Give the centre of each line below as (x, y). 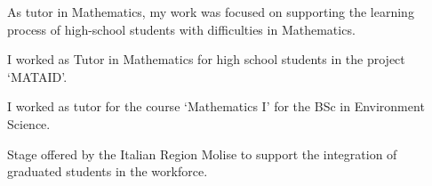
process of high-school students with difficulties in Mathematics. (181, 29)
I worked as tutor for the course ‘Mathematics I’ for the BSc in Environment (216, 106)
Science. (29, 123)
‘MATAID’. (37, 76)
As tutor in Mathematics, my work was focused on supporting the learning (211, 12)
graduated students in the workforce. (108, 171)
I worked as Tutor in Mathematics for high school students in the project (206, 59)
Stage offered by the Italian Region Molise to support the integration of (202, 154)
